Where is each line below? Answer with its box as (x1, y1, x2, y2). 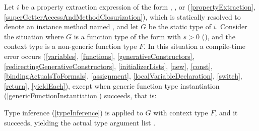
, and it (215, 107, 238, 117)
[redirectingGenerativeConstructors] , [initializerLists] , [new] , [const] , (4, 60, 213, 71)
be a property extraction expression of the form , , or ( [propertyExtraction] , (21, 2, 255, 12)
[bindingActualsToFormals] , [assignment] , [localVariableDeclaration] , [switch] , (4, 71, 242, 81)
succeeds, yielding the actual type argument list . (4, 117, 156, 127)
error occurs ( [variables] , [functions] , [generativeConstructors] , (4, 50, 195, 61)
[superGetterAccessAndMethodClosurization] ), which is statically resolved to (4, 11, 241, 22)
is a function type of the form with (74, 31, 181, 41)
